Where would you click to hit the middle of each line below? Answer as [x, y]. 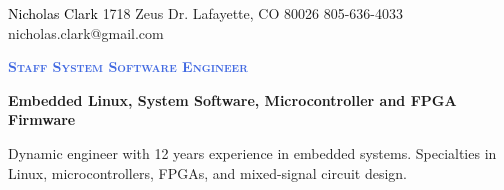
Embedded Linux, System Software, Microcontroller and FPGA [232, 99]
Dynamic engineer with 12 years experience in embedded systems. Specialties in [252, 152]
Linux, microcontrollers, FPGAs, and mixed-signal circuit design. [208, 172]
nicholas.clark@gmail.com [86, 32]
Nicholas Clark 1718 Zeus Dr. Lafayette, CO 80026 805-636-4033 [205, 13]
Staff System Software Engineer [128, 66]
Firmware [42, 119]
